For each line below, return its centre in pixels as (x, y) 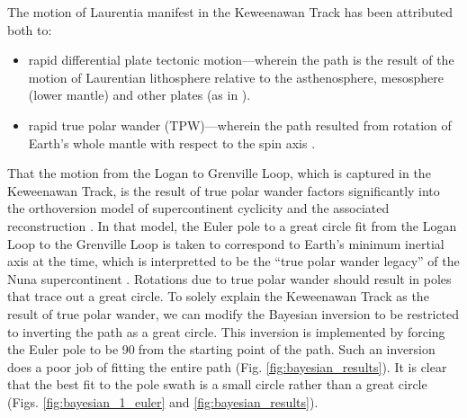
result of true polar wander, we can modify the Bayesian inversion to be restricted (233, 313)
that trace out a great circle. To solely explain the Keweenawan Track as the (218, 296)
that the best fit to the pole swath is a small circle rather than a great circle (217, 384)
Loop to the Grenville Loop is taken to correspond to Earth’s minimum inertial (226, 243)
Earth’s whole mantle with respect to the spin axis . (172, 142)
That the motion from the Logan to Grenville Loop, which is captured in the (219, 173)
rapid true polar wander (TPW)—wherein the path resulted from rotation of (240, 125)
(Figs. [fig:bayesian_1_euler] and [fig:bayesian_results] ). (163, 401)
